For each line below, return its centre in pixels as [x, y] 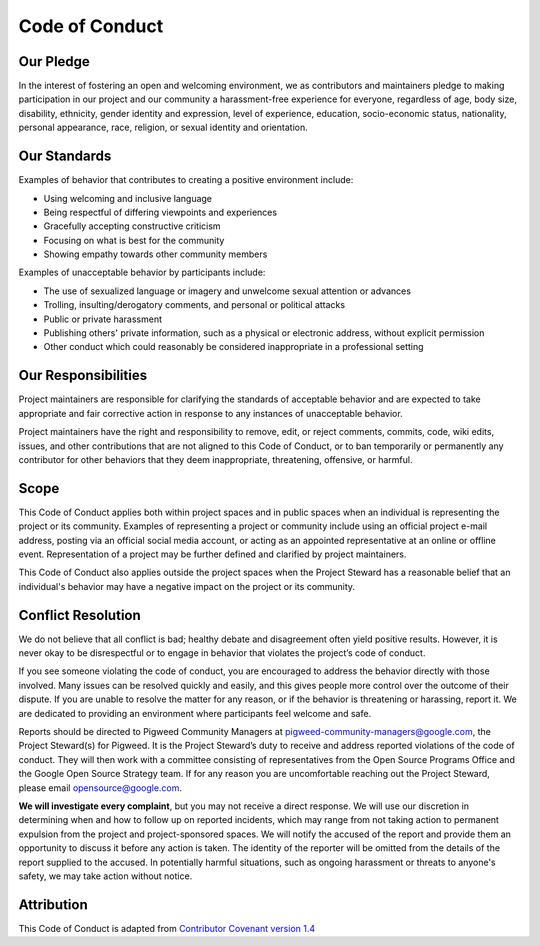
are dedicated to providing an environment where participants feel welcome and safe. [195, 713]
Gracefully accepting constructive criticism [132, 226]
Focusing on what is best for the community [134, 240]
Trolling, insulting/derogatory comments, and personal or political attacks [194, 305]
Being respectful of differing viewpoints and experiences [160, 212]
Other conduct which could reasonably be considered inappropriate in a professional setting [233, 347]
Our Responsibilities [83, 375]
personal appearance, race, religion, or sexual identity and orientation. [163, 127]
